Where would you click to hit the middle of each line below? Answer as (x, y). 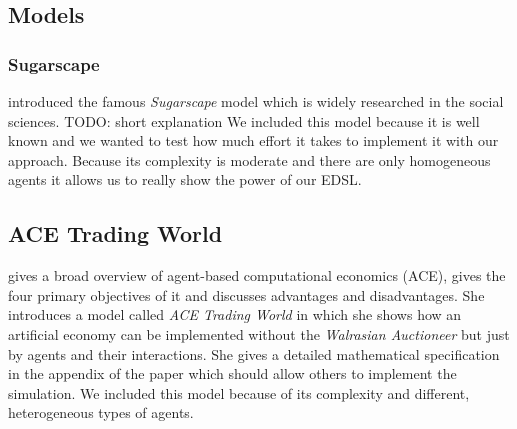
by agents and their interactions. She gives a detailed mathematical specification (254, 353)
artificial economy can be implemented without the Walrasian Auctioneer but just (259, 333)
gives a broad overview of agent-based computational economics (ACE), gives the (257, 275)
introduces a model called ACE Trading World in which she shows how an (235, 314)
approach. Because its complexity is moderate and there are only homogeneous (249, 159)
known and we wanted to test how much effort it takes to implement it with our (253, 140)
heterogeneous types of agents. (101, 412)
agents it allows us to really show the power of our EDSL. (185, 179)
